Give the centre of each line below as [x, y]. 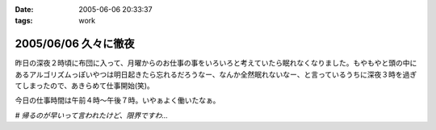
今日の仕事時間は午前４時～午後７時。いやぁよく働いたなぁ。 [117, 100]
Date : [24, 9]
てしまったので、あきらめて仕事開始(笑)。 [85, 86]
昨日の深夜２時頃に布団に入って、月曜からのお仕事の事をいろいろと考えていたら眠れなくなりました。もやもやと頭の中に [216, 63]
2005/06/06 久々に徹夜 [75, 44]
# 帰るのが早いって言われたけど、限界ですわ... [92, 115]
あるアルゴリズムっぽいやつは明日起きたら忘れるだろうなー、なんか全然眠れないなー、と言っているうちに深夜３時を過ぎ [216, 74]
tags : [24, 21]
